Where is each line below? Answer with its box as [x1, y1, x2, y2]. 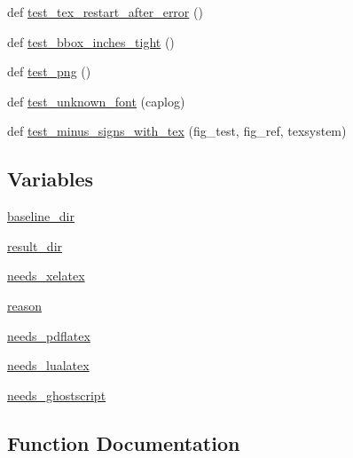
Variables [7, 165, 94, 193]
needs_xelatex [7, 266, 85, 285]
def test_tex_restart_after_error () [7, 3, 203, 20]
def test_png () [7, 62, 91, 81]
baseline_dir [7, 207, 75, 225]
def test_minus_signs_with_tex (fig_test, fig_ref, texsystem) [7, 122, 347, 140]
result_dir [7, 236, 63, 255]
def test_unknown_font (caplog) [7, 91, 185, 110]
